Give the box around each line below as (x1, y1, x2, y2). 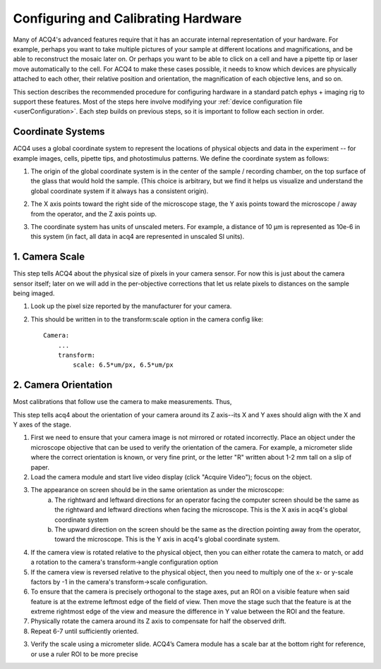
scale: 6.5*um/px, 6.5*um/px (73, 361, 174, 369)
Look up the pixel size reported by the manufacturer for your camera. (30, 302, 232, 310)
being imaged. (13, 289, 55, 297)
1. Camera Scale (13, 251, 85, 263)
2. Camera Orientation (13, 379, 113, 391)
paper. (30, 462, 49, 472)
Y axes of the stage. (13, 420, 72, 429)
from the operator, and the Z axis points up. (30, 209, 157, 218)
